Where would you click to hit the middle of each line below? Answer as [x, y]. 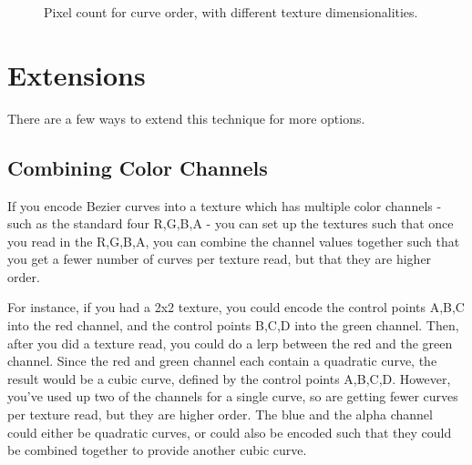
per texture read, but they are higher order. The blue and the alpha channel [220, 414]
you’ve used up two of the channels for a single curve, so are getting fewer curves [233, 396]
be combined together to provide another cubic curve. [157, 450]
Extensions [77, 74]
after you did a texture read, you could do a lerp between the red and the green [230, 343]
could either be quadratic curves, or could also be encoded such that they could [230, 432]
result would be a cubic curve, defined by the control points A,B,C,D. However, [229, 378]
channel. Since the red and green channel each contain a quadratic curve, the [222, 361]
